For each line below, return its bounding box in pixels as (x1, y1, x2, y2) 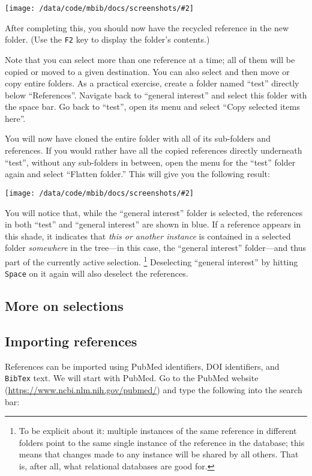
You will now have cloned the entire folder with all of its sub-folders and (5, 132, 271, 145)
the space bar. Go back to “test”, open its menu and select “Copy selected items (5, 100, 300, 113)
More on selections (5, 297, 124, 315)
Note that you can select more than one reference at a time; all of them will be (5, 53, 295, 65)
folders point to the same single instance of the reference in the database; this (19, 436, 305, 448)
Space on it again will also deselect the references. (5, 267, 188, 280)
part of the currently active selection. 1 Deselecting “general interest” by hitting (5, 253, 298, 268)
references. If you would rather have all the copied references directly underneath (5, 144, 302, 157)
